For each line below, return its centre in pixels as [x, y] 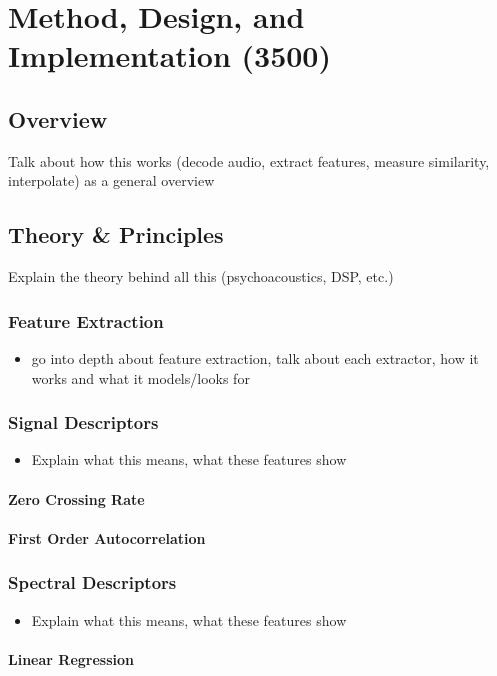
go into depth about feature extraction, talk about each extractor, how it [255, 357]
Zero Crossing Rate [76, 498]
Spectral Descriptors [92, 582]
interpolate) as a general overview [111, 180]
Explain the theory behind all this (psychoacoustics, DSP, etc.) [201, 276]
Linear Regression [71, 658]
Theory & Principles [116, 234]
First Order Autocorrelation [107, 537]
